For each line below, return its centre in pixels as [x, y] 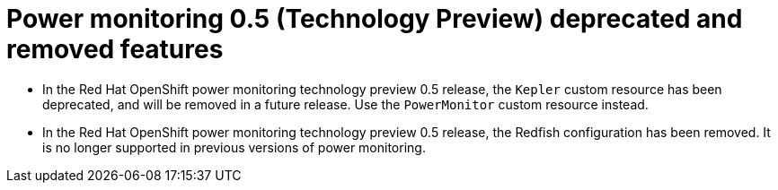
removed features [115, 49]
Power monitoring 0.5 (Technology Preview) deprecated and [375, 19]
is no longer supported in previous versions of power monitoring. [234, 147]
